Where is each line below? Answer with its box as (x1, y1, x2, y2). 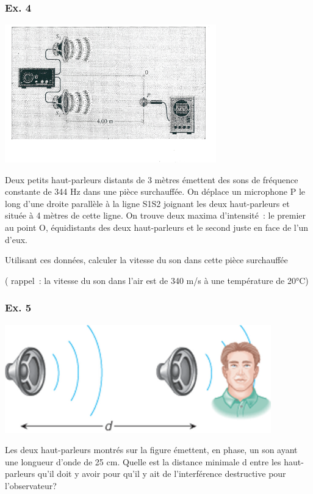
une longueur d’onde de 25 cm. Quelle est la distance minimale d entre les (5, 455, 281, 468)
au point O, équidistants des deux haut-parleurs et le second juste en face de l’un (5, 220, 309, 233)
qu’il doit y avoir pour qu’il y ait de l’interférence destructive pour (37, 467, 286, 480)
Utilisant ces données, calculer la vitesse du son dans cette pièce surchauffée (5, 253, 288, 266)
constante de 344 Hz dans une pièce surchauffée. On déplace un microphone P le (5, 185, 306, 198)
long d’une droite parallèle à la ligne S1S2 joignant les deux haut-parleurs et (5, 197, 290, 209)
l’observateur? (5, 479, 57, 492)
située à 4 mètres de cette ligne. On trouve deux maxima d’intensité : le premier (5, 209, 306, 222)
